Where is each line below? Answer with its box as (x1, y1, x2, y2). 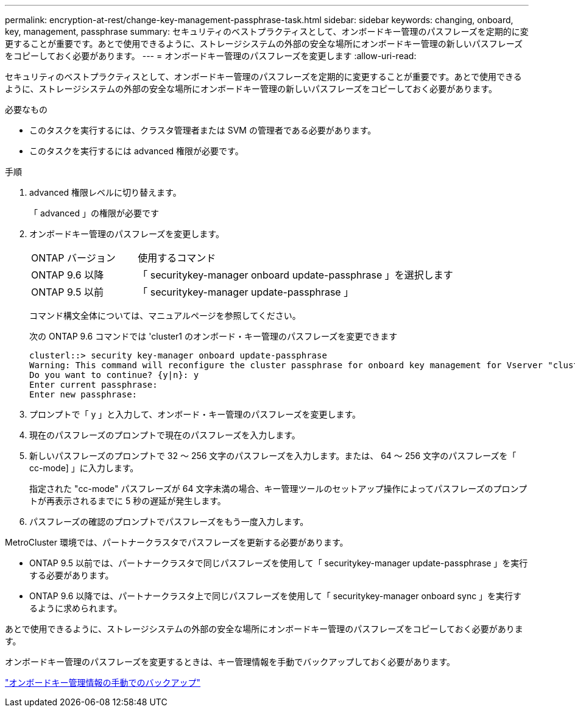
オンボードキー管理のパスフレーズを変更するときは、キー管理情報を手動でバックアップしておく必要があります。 (5, 657, 456, 667)
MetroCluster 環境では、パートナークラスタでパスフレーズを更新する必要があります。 (5, 537, 348, 547)
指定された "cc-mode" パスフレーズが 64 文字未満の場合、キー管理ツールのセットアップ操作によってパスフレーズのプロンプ (29, 483, 527, 494)
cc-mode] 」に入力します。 (29, 463, 139, 473)
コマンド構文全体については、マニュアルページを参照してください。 (29, 310, 301, 321)
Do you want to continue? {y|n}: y (29, 370, 199, 380)
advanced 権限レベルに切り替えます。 (29, 187, 182, 198)
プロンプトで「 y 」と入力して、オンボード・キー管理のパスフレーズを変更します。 (29, 409, 361, 419)
